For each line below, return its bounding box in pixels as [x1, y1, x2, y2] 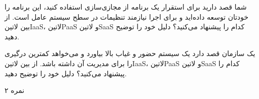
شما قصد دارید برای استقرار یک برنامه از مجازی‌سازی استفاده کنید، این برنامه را [5, 2, 247, 12]
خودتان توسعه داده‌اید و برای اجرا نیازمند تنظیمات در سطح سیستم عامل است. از [5, 11, 248, 22]
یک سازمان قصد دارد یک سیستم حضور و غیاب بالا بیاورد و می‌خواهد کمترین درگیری [5, 48, 255, 59]
